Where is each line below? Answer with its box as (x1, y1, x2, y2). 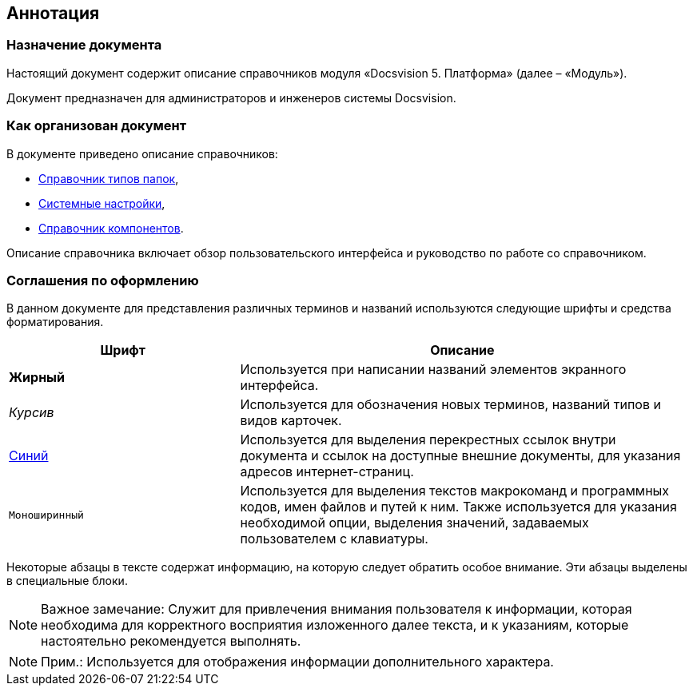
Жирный (9, 369, 65, 386)
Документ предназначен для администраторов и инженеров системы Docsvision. (6, 90, 456, 105)
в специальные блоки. (6, 574, 128, 588)
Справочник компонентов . (38, 221, 184, 235)
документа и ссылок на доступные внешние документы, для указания (240, 447, 681, 464)
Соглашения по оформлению (6, 272, 199, 288)
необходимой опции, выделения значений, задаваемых (240, 515, 589, 531)
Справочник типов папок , (38, 171, 179, 185)
